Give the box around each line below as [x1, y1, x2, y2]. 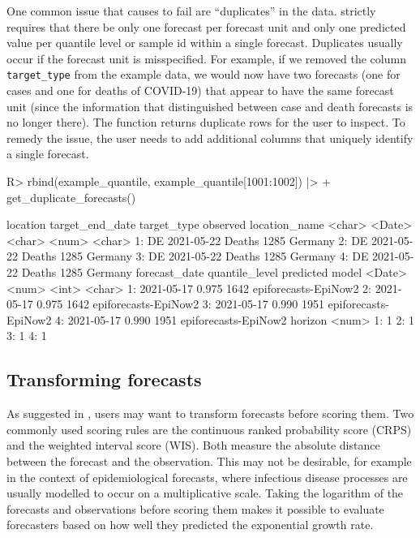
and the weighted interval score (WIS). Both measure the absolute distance [6, 437, 380, 454]
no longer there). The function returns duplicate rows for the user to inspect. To [6, 114, 405, 131]
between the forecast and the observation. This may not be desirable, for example [6, 452, 412, 469]
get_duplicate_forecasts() [6, 188, 136, 205]
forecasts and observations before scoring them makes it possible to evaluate [6, 500, 384, 517]
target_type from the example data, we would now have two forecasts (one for [6, 66, 401, 83]
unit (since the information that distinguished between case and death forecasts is [6, 97, 414, 114]
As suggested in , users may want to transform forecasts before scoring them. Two [6, 405, 414, 422]
